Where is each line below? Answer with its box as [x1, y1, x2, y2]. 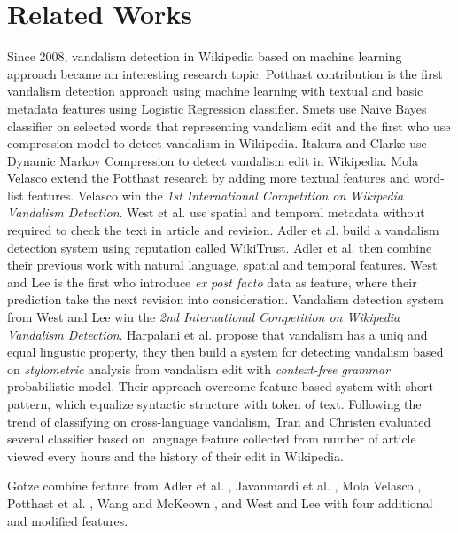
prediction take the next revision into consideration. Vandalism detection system [7, 290, 444, 309]
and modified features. [7, 511, 128, 529]
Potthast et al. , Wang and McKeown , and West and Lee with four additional [7, 493, 433, 512]
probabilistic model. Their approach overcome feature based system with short [7, 377, 433, 396]
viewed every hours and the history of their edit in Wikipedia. [7, 446, 344, 465]
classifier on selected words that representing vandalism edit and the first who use [7, 116, 451, 135]
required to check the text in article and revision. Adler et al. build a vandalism [7, 221, 439, 239]
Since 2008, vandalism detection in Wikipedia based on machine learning [7, 47, 402, 66]
